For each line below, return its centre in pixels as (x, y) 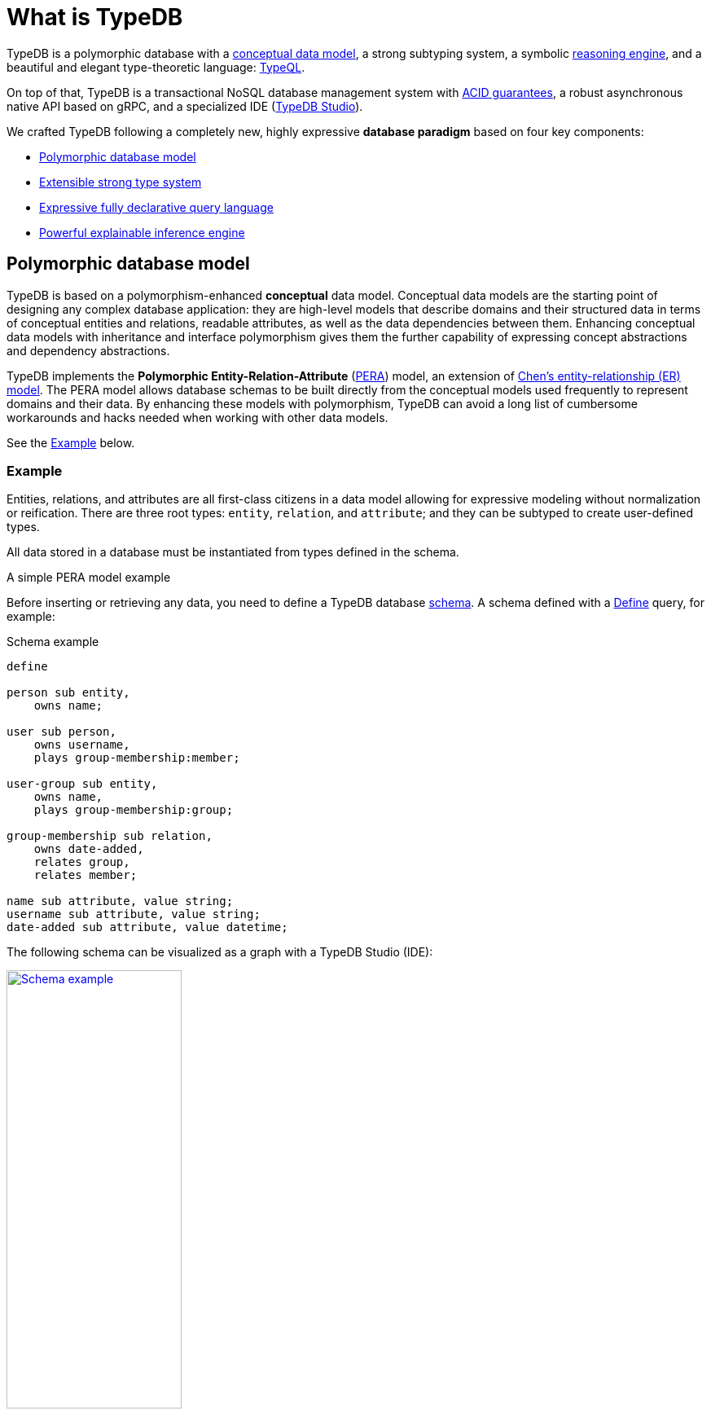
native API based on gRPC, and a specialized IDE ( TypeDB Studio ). (185, 106)
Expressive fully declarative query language (156, 207)
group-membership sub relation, (110, 836)
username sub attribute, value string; (134, 914)
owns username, (82, 745)
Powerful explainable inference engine (142, 232)
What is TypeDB (95, 17)
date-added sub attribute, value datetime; (147, 927)
